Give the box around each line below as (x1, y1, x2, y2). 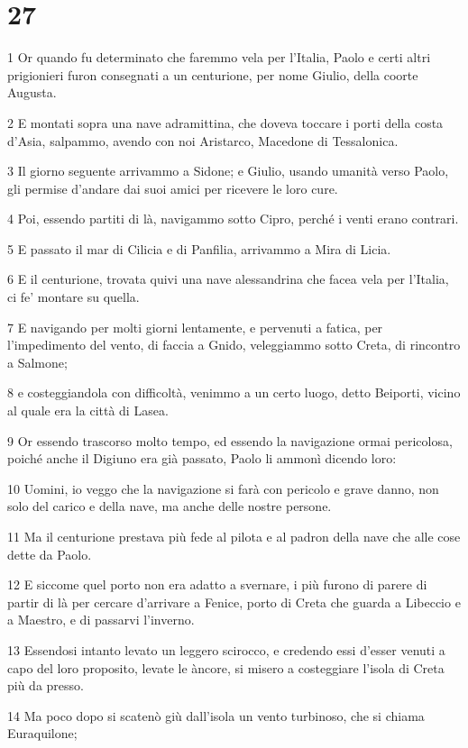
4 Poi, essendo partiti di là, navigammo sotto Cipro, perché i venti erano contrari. (7, 209, 459, 228)
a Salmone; (7, 352, 68, 371)
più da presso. (7, 676, 84, 695)
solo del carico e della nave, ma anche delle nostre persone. (7, 497, 332, 515)
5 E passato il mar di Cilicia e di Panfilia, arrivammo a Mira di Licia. (7, 239, 391, 258)
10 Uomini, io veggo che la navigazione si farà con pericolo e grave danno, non (7, 479, 439, 497)
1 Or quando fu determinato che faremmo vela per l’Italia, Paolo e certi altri (7, 48, 431, 67)
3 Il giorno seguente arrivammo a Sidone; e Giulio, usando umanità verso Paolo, (7, 161, 449, 180)
